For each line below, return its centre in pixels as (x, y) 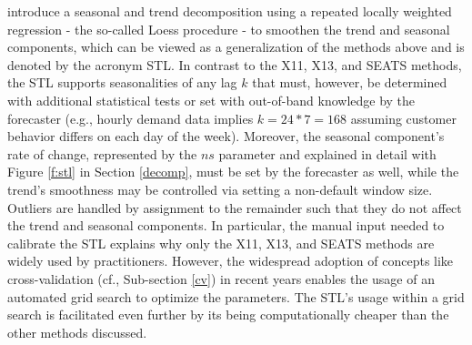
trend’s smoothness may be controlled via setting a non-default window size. (220, 189)
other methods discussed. (77, 332)
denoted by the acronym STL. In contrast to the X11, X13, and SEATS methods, (235, 64)
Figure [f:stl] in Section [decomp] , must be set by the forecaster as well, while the (233, 172)
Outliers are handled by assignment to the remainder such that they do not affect (235, 207)
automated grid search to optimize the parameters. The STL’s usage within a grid (236, 296)
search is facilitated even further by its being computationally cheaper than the (228, 315)
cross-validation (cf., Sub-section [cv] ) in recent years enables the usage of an (221, 278)
